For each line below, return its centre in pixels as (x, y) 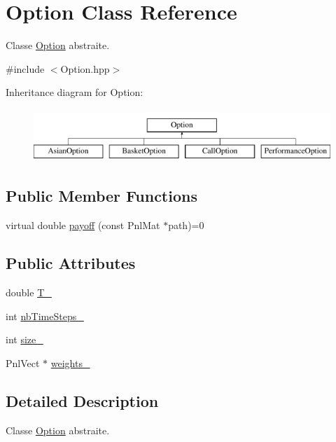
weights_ (70, 362)
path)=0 (186, 225)
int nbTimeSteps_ (45, 316)
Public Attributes (71, 263)
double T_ (29, 292)
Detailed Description (82, 400)
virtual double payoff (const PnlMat (83, 225)
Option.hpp (85, 68)
